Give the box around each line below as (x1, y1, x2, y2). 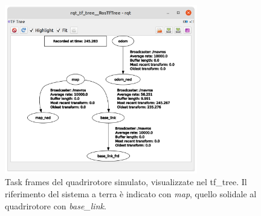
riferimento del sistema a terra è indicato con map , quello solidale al (5, 188, 257, 200)
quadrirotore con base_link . (5, 199, 106, 212)
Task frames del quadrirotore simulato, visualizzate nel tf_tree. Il (5, 175, 247, 188)
